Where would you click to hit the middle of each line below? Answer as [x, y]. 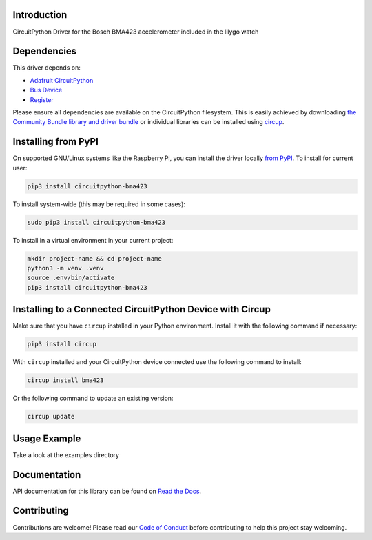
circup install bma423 [65, 380]
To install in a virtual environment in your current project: [93, 240]
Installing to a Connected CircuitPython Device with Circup [142, 309]
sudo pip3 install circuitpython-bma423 [96, 222]
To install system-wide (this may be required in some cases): [99, 204]
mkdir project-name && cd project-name [94, 258]
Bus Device [46, 90]
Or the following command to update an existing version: [93, 398]
